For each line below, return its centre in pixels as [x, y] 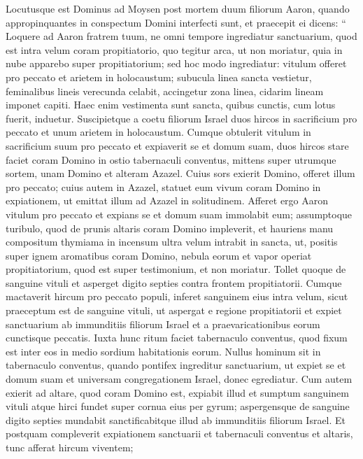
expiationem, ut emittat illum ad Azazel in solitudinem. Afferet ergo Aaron [167, 200]
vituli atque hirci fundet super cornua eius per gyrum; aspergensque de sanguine [178, 406]
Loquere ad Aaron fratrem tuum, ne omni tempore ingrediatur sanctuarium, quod [181, 36]
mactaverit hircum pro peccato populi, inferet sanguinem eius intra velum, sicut [177, 296]
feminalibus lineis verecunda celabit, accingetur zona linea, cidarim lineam [165, 91]
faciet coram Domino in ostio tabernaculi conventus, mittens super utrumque [171, 159]
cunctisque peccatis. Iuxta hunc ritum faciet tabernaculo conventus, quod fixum [177, 338]
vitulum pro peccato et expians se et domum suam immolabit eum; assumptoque [179, 214]
